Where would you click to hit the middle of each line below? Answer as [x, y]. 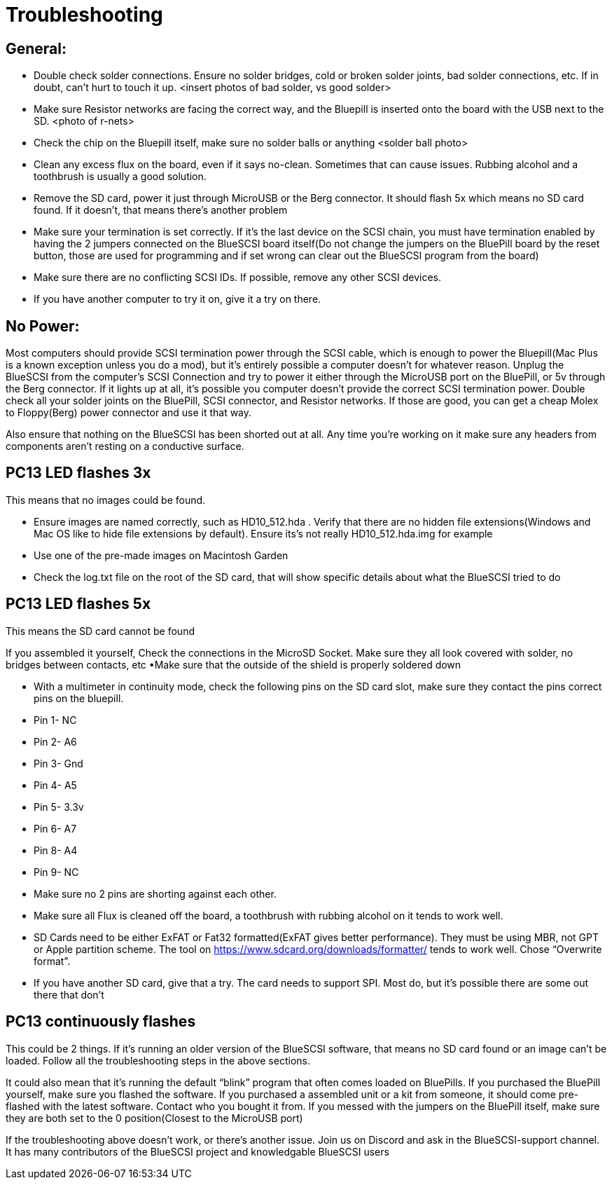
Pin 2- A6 [55, 741]
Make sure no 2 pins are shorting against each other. [155, 893]
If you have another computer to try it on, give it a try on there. [178, 299]
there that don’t [69, 994]
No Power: [43, 326]
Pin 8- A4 [56, 850]
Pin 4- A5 [55, 785]
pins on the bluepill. [79, 698]
